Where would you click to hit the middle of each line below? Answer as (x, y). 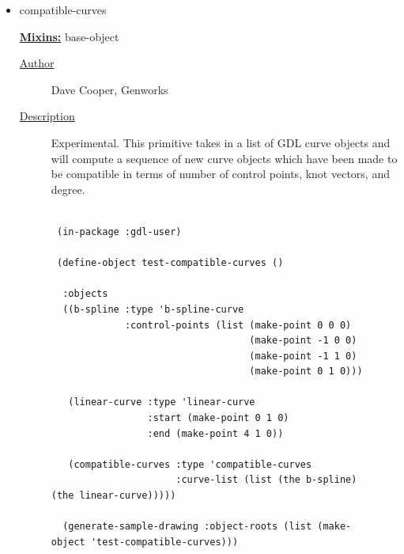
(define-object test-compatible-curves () (170, 263)
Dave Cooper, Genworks (109, 89)
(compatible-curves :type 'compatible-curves (190, 464)
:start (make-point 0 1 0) (218, 418)
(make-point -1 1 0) (303, 356)
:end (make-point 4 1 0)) (215, 433)
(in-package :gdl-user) (119, 231)
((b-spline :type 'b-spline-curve (153, 309)
